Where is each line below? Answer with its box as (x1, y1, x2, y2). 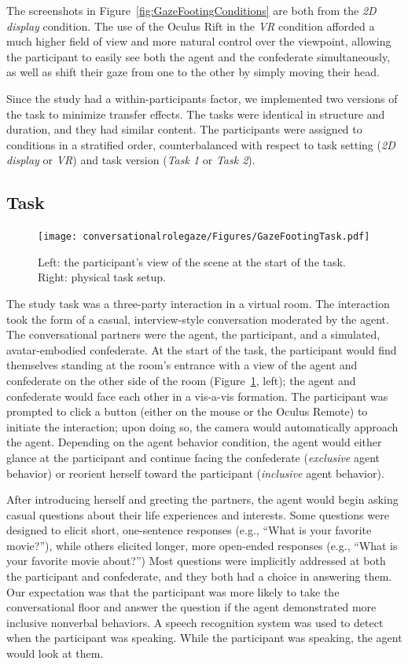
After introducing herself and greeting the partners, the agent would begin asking (6, 491, 399, 508)
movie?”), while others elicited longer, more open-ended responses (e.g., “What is (6, 537, 398, 553)
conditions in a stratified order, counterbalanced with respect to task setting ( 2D (6, 136, 395, 152)
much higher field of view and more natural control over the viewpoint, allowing (6, 33, 391, 50)
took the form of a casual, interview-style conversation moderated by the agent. (6, 310, 389, 327)
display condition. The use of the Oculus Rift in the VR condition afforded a (6, 17, 375, 34)
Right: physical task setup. (38, 269, 166, 285)
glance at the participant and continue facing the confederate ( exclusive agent (6, 449, 380, 465)
